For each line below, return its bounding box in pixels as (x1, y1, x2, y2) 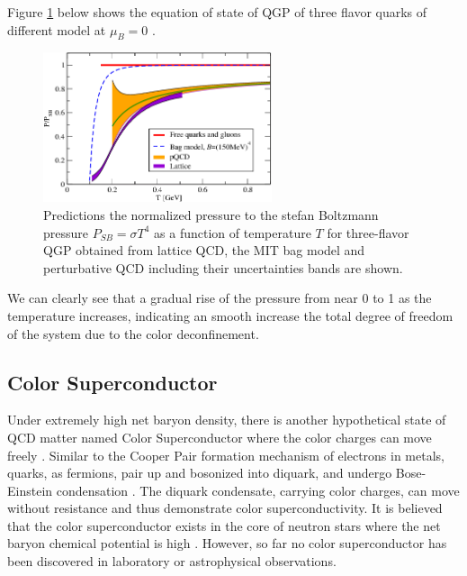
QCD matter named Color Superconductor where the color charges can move (7, 427, 432, 446)
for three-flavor (327, 223, 409, 242)
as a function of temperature (154, 223, 311, 242)
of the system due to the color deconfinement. (7, 324, 259, 343)
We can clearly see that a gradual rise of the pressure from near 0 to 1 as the (7, 288, 432, 307)
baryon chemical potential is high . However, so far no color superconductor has (7, 534, 447, 553)
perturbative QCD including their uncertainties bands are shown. (43, 258, 403, 277)
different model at (7, 20, 106, 39)
